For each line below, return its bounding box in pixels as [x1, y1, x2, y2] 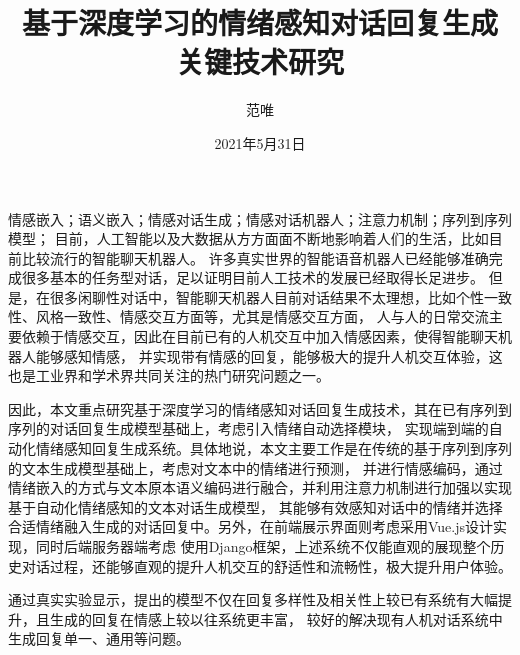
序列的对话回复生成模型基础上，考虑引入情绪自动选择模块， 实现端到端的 [8, 418, 489, 439]
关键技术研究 [175, 41, 344, 82]
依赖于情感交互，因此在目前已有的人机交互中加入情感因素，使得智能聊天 [21, 326, 498, 347]
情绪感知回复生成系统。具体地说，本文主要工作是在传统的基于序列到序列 [35, 438, 512, 459]
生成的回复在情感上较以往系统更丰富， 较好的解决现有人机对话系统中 [49, 608, 503, 629]
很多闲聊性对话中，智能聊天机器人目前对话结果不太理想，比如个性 [49, 286, 484, 307]
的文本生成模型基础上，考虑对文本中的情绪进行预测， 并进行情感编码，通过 [8, 457, 503, 478]
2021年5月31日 [214, 132, 306, 153]
